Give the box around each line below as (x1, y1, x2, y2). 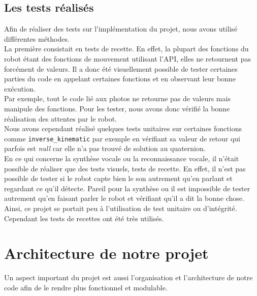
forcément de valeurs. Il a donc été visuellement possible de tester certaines (4, 63, 238, 74)
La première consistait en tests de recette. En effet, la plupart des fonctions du (4, 43, 249, 54)
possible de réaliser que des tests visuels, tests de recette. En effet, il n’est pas (4, 163, 246, 173)
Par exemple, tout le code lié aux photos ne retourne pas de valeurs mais (4, 93, 231, 104)
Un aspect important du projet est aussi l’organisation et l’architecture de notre (4, 272, 253, 283)
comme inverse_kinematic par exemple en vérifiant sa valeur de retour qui (4, 133, 240, 143)
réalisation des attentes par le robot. (4, 113, 117, 124)
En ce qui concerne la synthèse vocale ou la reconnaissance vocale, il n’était (4, 153, 239, 163)
